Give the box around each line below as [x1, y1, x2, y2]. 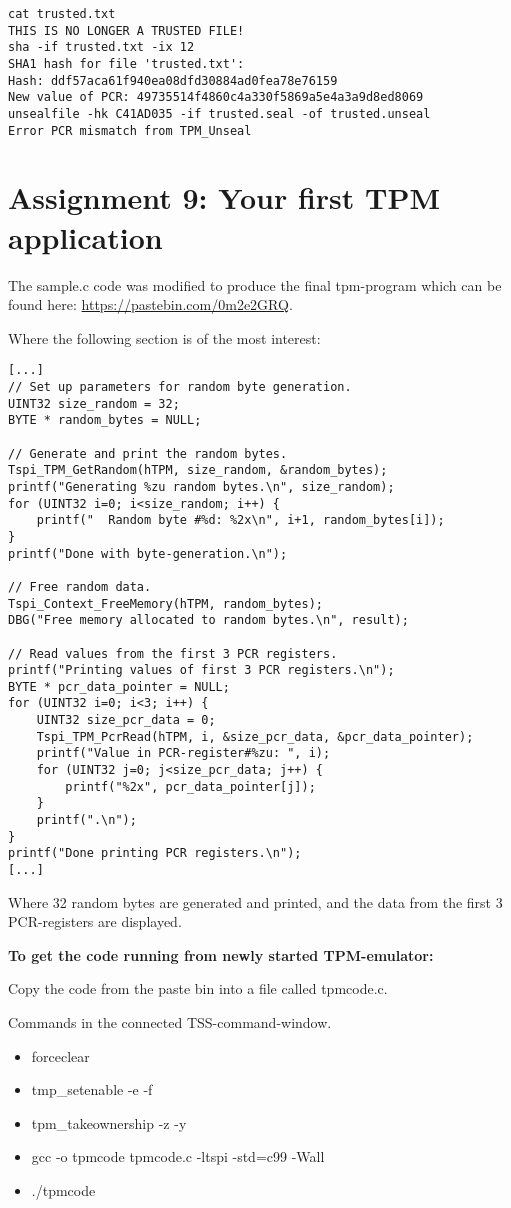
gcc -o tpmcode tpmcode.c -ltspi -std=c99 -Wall [31, 1146, 325, 1167]
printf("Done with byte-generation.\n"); [8, 546, 288, 561]
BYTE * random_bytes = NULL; [8, 413, 202, 428]
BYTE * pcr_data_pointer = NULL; [8, 679, 230, 694]
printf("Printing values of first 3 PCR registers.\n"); [8, 663, 395, 678]
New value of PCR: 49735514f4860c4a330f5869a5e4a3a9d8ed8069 [8, 90, 424, 105]
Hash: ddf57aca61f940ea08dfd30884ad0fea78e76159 [8, 73, 338, 88]
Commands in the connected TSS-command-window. [8, 1012, 332, 1033]
